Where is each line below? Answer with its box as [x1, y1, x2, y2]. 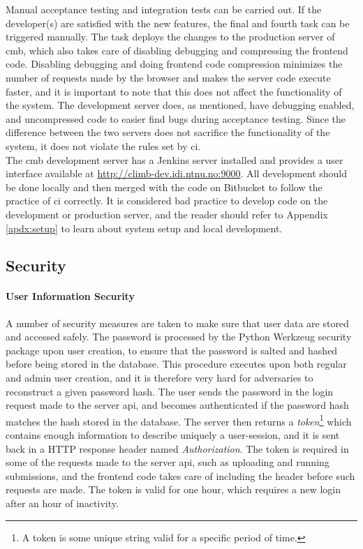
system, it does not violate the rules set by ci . [6, 138, 201, 153]
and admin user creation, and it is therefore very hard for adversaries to [6, 370, 313, 385]
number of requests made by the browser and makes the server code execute [6, 70, 331, 84]
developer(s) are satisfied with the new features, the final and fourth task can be [6, 15, 350, 30]
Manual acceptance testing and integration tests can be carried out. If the [6, 2, 322, 16]
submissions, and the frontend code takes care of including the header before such [6, 468, 355, 483]
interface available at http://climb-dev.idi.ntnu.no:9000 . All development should [6, 166, 348, 181]
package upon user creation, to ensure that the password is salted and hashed [6, 343, 338, 357]
